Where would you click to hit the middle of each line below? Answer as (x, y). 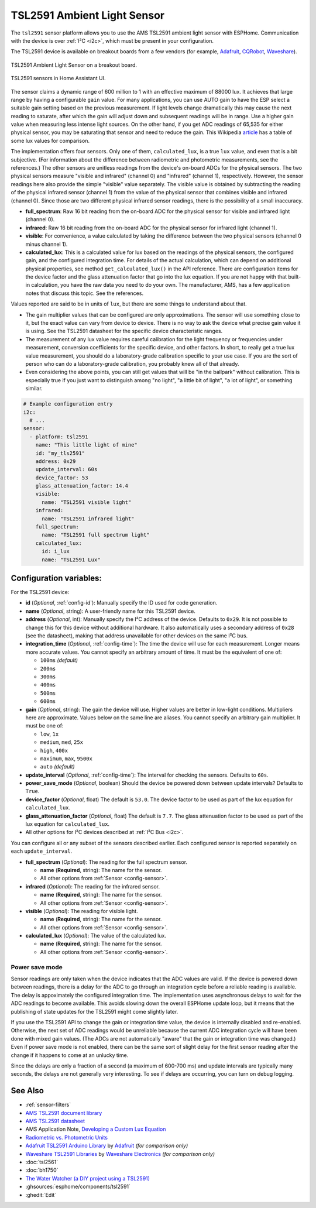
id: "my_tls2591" (60, 453)
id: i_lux (56, 551)
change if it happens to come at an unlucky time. (70, 1055)
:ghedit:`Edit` (41, 1195)
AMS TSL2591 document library (64, 1113)
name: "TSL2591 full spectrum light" (96, 535)
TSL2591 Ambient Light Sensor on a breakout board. (74, 65)
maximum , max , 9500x (66, 759)
